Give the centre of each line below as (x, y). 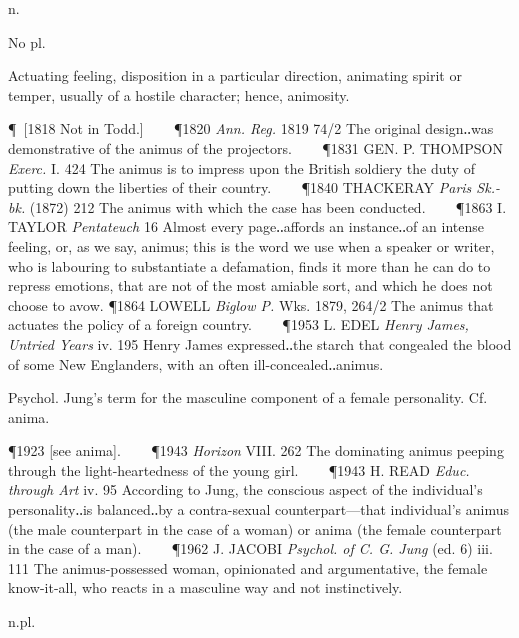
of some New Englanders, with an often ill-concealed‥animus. (196, 363)
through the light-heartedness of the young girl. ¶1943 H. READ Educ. (239, 469)
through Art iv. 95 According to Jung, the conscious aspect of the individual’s (245, 489)
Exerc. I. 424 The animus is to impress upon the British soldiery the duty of (241, 167)
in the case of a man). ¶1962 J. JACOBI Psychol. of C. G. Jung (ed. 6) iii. (250, 548)
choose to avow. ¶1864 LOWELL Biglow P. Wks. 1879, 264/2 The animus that (251, 304)
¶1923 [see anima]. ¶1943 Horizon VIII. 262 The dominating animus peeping (256, 450)
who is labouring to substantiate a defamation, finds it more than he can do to (249, 265)
